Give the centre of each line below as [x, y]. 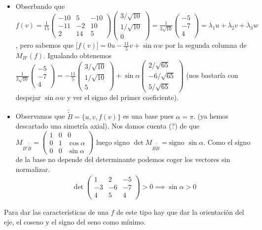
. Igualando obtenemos [78, 55]
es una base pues [148, 116]
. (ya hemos [211, 116]
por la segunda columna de [206, 45]
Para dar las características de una [56, 212]
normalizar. [33, 169]
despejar [28, 97]
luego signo [113, 142]
